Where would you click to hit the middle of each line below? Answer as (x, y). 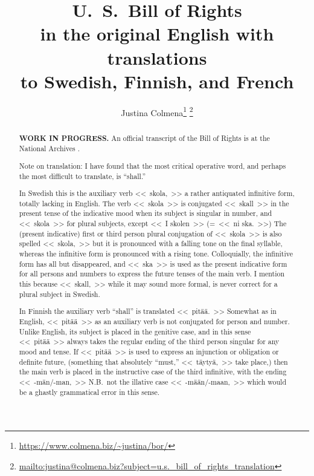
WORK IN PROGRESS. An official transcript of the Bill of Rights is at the (144, 138)
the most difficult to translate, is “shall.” (82, 176)
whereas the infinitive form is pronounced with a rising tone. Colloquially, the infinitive (156, 254)
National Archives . (49, 148)
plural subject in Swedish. (59, 294)
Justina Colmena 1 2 (157, 111)
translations (157, 57)
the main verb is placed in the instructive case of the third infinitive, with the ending (153, 372)
